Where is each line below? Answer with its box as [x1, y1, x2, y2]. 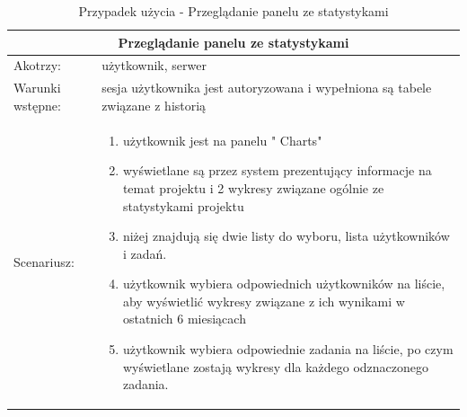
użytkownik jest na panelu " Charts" [122, 130, 322, 149]
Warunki [13, 78, 61, 97]
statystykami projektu [122, 196, 244, 215]
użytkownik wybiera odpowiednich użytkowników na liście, [122, 274, 445, 293]
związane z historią [101, 95, 207, 114]
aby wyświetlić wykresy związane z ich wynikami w [122, 291, 405, 310]
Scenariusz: [13, 253, 75, 271]
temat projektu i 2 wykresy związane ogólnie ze [122, 178, 384, 197]
